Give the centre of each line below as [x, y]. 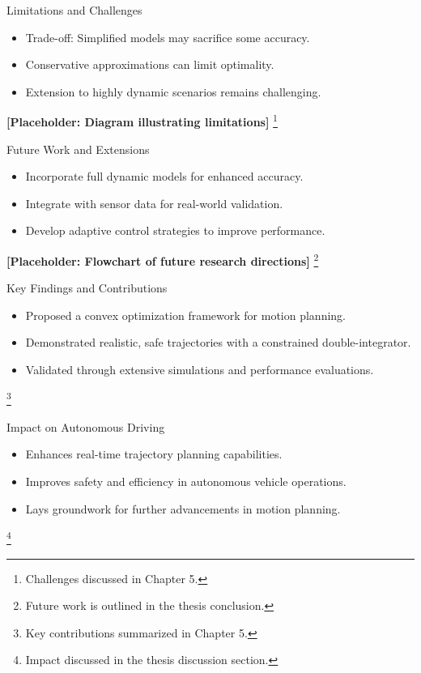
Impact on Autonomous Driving [86, 426]
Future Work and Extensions [78, 149]
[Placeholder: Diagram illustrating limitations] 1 [142, 121]
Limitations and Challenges [74, 10]
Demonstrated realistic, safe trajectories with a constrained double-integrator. [218, 342]
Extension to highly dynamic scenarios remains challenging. [173, 91]
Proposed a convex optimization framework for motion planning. [185, 315]
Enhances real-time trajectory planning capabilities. [154, 454]
